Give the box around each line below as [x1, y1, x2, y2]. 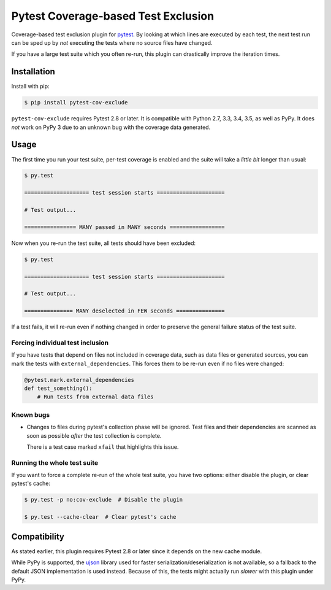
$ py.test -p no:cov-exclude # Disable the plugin [24, 496, 183, 503]
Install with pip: [11, 83, 50, 90]
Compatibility [11, 531, 64, 541]
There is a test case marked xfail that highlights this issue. [26, 443, 179, 451]
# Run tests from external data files [37, 394, 154, 400]
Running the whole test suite [11, 458, 99, 467]
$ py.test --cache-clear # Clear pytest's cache [24, 513, 177, 521]
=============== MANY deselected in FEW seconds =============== [24, 308, 225, 314]
